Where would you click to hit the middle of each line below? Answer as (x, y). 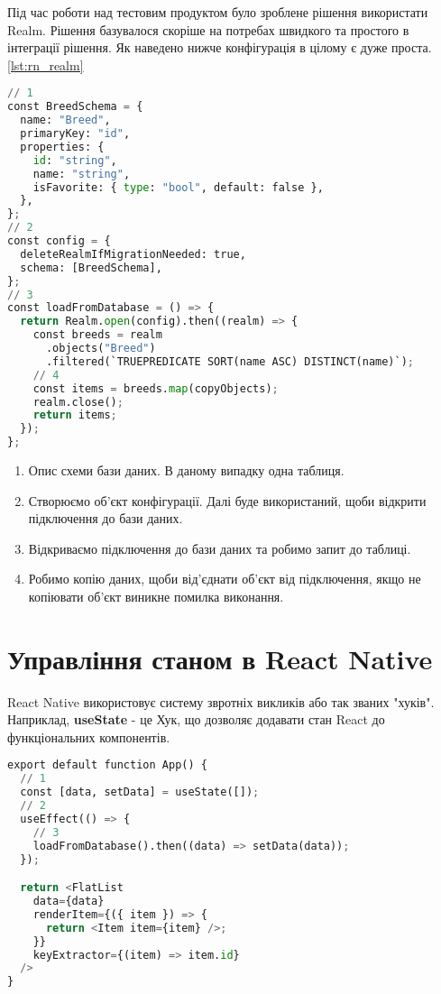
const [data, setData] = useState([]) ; (140, 792)
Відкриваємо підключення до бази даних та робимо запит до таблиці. (220, 548)
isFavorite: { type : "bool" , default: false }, (178, 187)
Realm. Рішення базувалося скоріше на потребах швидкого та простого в (208, 29)
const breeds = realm (97, 335)
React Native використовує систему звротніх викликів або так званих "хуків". (221, 701)
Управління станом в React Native (220, 658)
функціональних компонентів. (89, 736)
